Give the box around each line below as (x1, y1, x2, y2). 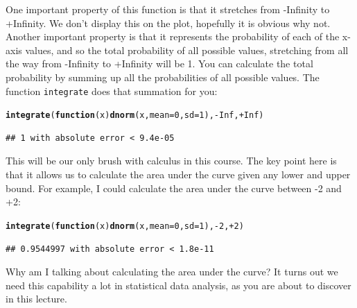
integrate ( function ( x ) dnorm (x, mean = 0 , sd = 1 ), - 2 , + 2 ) (6, 221, 244, 231)
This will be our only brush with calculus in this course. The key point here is (6, 153, 337, 168)
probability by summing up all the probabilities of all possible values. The (6, 69, 320, 84)
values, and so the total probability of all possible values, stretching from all (25, 42, 349, 57)
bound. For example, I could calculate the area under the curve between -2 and (6, 180, 342, 195)
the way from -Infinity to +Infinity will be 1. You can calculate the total (6, 56, 313, 71)
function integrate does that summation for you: (6, 83, 218, 98)
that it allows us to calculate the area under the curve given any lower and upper (6, 167, 351, 182)
